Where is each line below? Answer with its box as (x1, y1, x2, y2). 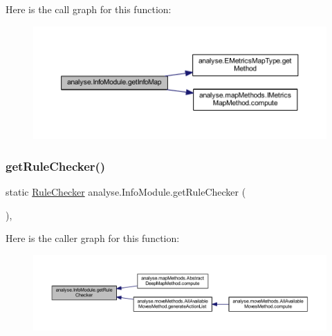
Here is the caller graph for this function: (6, 231, 180, 245)
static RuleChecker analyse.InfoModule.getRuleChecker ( (6, 185, 246, 199)
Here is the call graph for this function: (6, 2, 172, 16)
